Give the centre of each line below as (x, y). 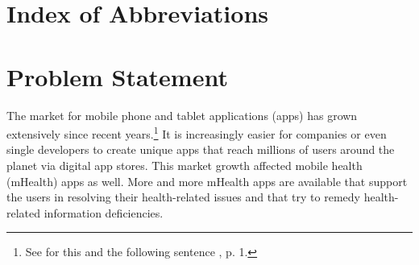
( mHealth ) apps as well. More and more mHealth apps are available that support (207, 181)
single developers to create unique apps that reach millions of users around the (201, 149)
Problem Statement (117, 76)
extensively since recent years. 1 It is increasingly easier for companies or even (197, 132)
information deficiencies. (104, 212)
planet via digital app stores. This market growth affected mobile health (185, 165)
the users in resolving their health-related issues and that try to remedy (183, 197)
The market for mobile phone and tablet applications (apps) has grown (182, 115)
